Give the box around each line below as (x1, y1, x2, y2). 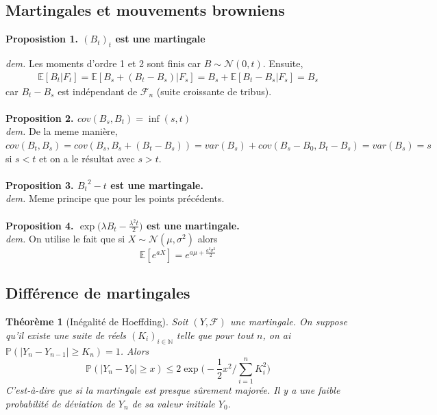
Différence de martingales (5, 282, 190, 303)
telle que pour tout (176, 327, 254, 342)
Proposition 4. (5, 218, 74, 232)
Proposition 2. (5, 110, 74, 125)
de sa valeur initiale (132, 396, 215, 410)
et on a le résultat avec (39, 151, 135, 165)
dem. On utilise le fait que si (5, 231, 125, 246)
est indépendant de (58, 84, 138, 98)
